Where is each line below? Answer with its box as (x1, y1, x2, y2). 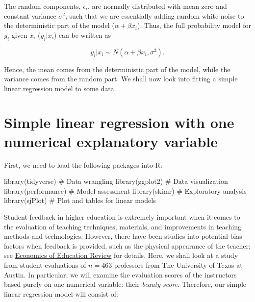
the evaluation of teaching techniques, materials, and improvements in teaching (4, 221, 242, 231)
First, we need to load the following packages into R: (4, 159, 162, 170)
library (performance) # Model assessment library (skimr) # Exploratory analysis (4, 185, 247, 196)
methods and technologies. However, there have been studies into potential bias (4, 231, 242, 241)
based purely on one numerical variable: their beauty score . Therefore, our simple (4, 279, 247, 289)
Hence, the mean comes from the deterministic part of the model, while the (4, 64, 230, 74)
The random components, (4, 1, 81, 11)
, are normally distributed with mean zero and (87, 1, 227, 11)
